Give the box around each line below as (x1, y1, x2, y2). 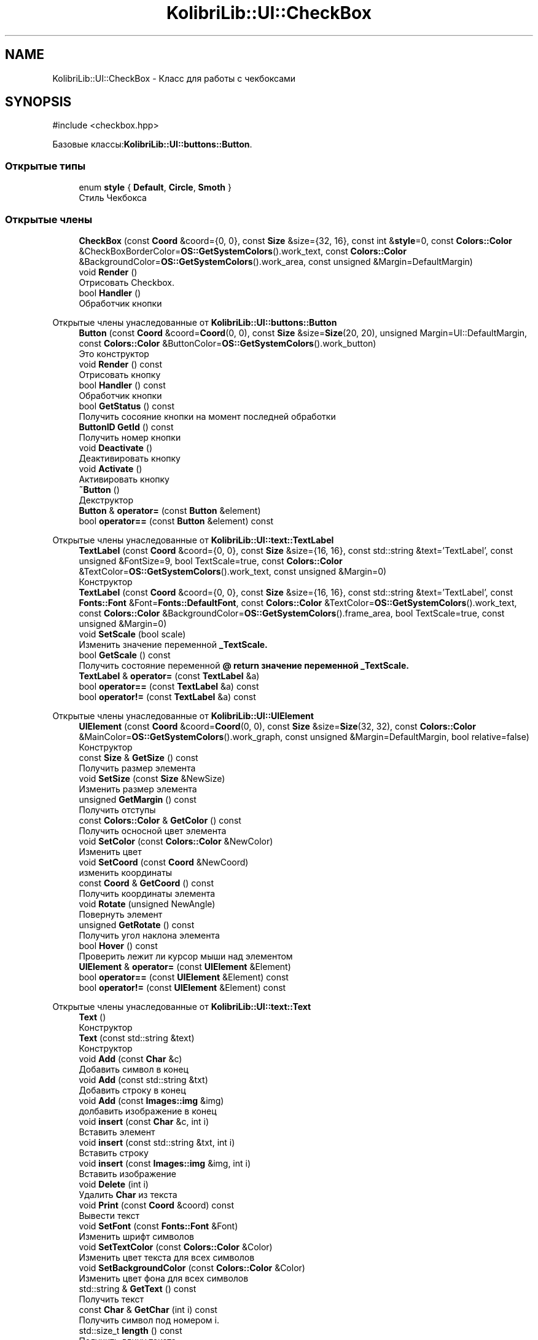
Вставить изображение (79, 1168, 176, 1179)
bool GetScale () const (79, 649, 171, 660)
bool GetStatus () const (79, 400, 174, 411)
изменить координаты (79, 867, 173, 878)
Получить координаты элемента (79, 888, 216, 899)
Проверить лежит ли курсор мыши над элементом (79, 950, 293, 961)
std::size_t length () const (79, 1325, 182, 1336)
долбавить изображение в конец (79, 1105, 217, 1116)
